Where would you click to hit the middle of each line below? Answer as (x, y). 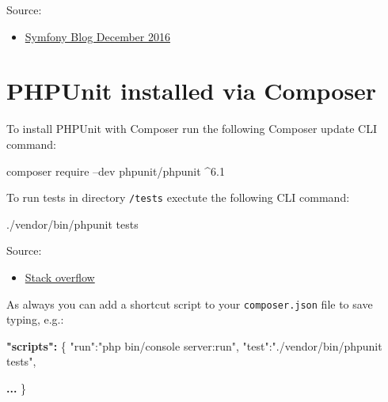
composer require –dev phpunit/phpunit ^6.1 (116, 171)
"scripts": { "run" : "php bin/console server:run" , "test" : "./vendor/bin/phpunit (194, 345)
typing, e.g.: (35, 319)
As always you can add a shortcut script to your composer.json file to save (190, 303)
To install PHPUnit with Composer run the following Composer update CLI (192, 129)
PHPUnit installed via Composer (192, 91)
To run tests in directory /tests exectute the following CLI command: (178, 197)
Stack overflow (60, 277)
